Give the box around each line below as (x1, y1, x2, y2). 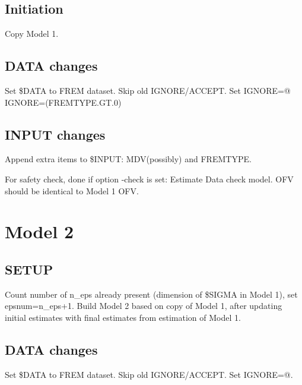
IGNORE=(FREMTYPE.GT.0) (5, 96, 122, 108)
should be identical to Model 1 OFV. (5, 184, 139, 197)
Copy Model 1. (5, 27, 59, 40)
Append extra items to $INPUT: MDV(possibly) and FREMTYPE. (5, 153, 252, 165)
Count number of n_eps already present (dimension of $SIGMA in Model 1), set (5, 288, 298, 300)
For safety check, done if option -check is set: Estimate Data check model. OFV (5, 172, 294, 185)
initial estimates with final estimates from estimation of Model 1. (5, 311, 241, 323)
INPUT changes (5, 125, 106, 143)
